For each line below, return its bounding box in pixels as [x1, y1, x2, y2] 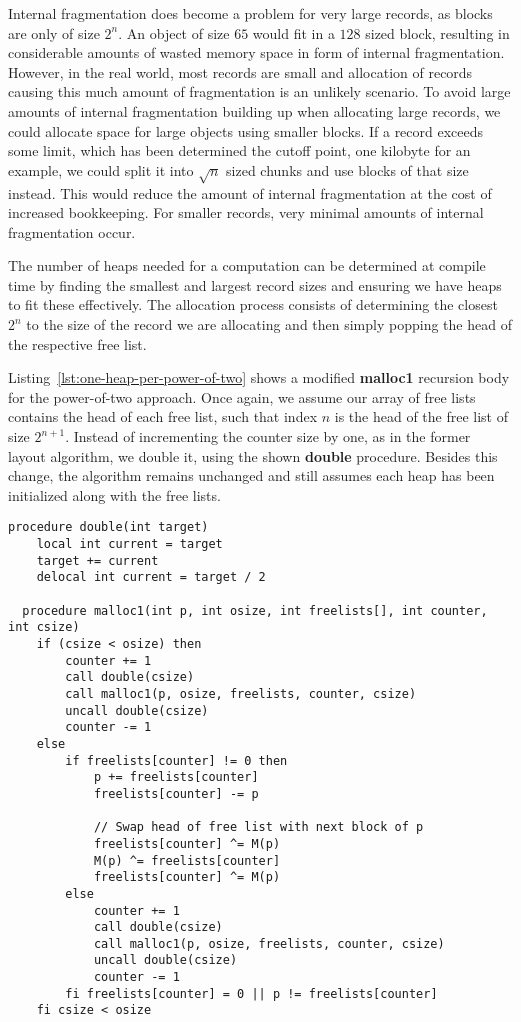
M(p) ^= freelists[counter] [93, 853, 281, 868]
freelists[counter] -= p [93, 786, 259, 801]
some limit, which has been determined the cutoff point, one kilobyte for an [8, 140, 471, 161]
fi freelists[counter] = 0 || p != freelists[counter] [65, 986, 438, 1001]
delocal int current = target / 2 [36, 570, 266, 585]
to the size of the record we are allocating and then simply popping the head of [26, 314, 512, 335]
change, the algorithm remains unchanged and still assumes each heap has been [8, 465, 495, 486]
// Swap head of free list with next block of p [93, 820, 424, 835]
